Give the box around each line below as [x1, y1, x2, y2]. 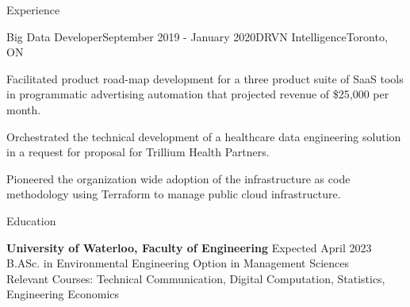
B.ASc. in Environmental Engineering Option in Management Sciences [6, 255, 350, 271]
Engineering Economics [6, 286, 120, 302]
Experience [6, 2, 60, 17]
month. [6, 101, 41, 117]
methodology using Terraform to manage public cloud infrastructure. [6, 186, 341, 202]
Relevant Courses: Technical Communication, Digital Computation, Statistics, [6, 270, 385, 286]
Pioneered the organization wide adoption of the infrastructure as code [6, 170, 351, 186]
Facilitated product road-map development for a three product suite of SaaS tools [6, 70, 404, 86]
